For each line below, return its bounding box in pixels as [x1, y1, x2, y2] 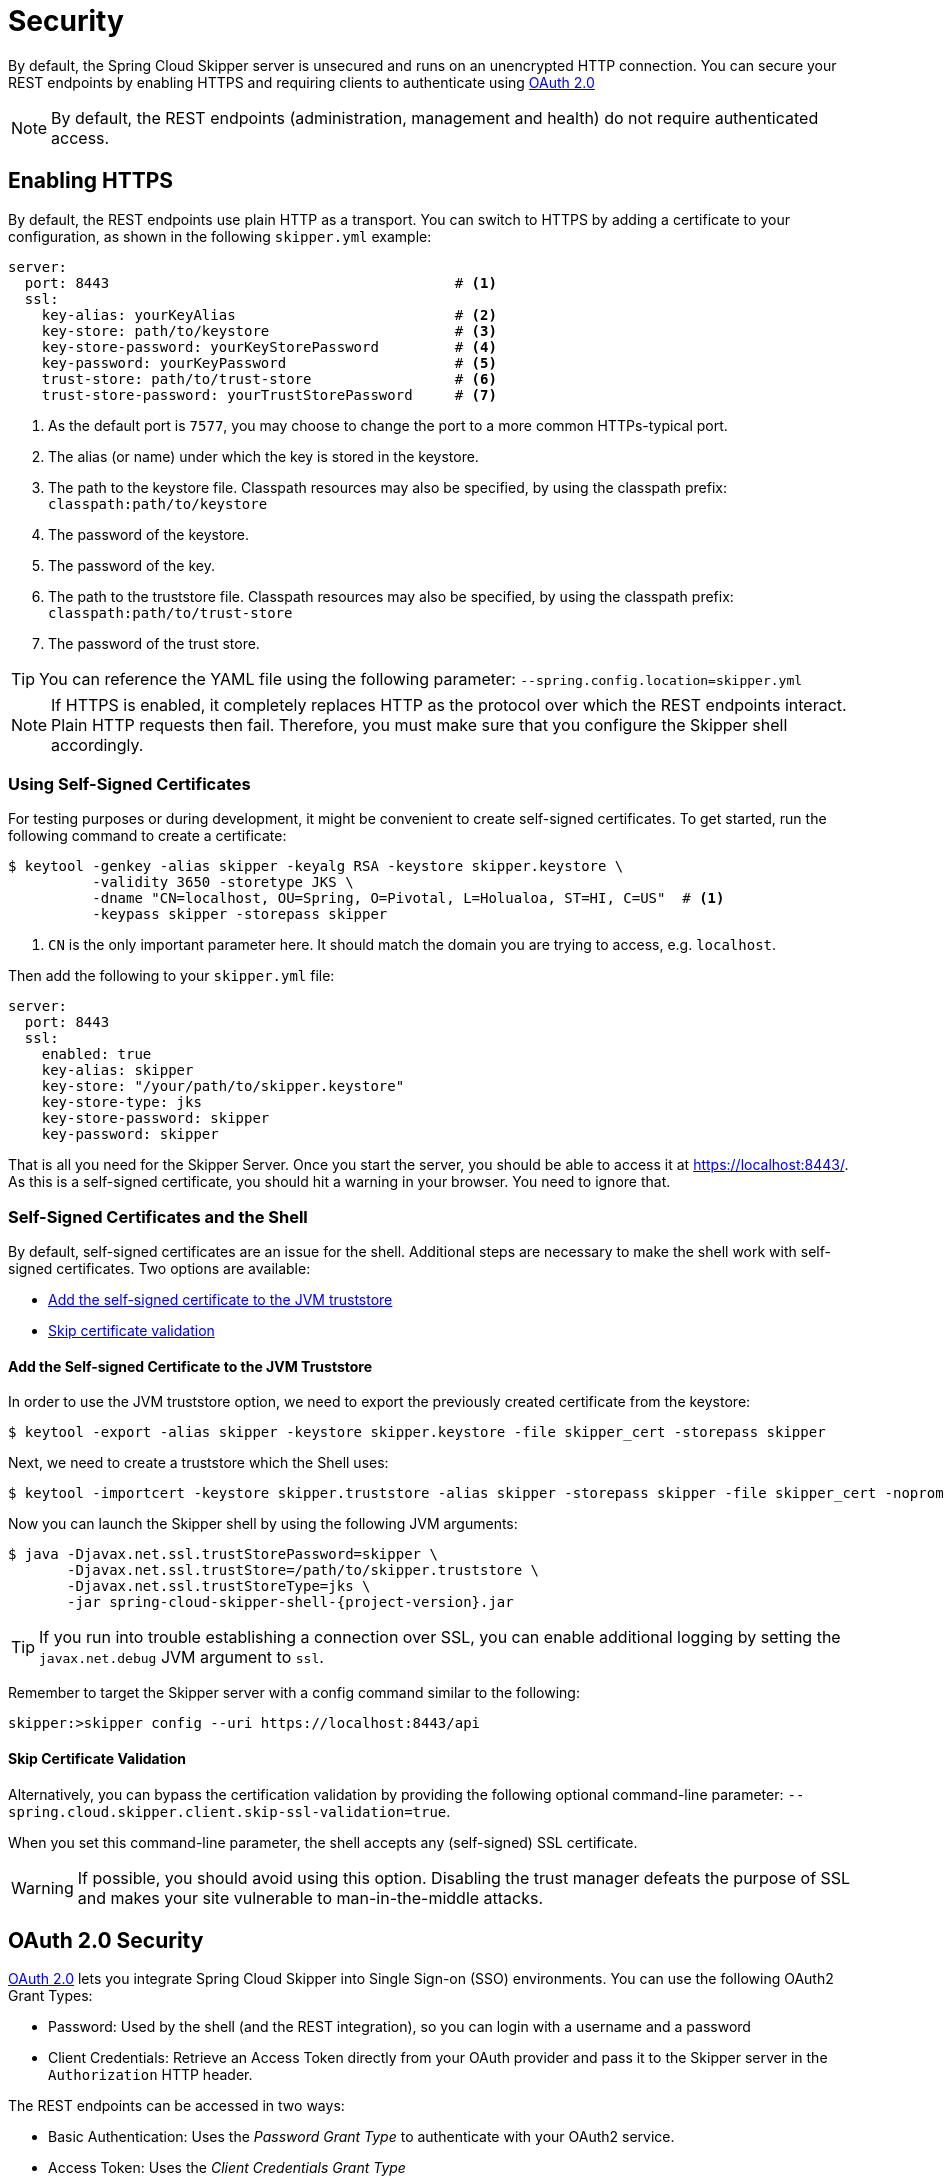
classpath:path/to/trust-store [48, 604, 293, 621]
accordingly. [51, 734, 144, 755]
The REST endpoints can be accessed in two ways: [8, 2097, 345, 2115]
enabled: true [41, 1046, 152, 1063]
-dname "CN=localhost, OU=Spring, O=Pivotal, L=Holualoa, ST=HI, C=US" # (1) [92, 890, 725, 907]
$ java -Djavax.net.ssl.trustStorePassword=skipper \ [8, 1546, 438, 1563]
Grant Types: [8, 1987, 93, 2005]
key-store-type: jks [41, 1094, 202, 1111]
